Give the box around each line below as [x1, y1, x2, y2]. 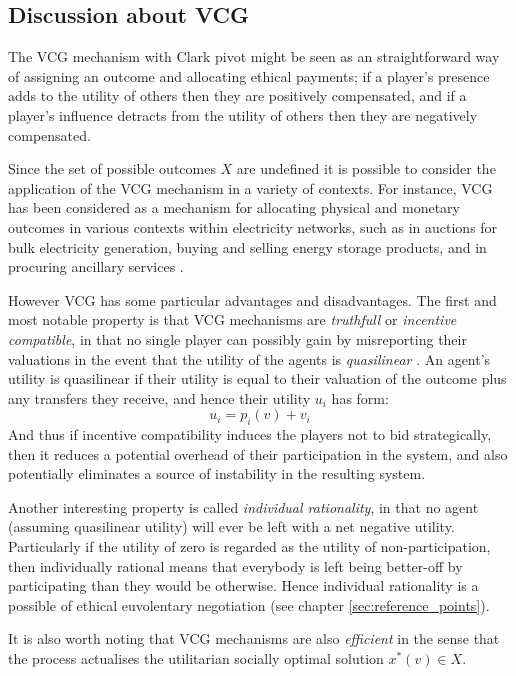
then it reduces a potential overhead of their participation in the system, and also [8, 443, 508, 464]
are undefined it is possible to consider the [236, 158, 496, 179]
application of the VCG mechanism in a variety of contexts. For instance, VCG [8, 177, 493, 198]
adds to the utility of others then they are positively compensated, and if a [8, 85, 467, 106]
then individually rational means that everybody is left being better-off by [8, 555, 463, 576]
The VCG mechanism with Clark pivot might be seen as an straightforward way [8, 46, 500, 67]
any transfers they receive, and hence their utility [8, 387, 311, 408]
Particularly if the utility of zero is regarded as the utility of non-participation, [8, 536, 491, 557]
